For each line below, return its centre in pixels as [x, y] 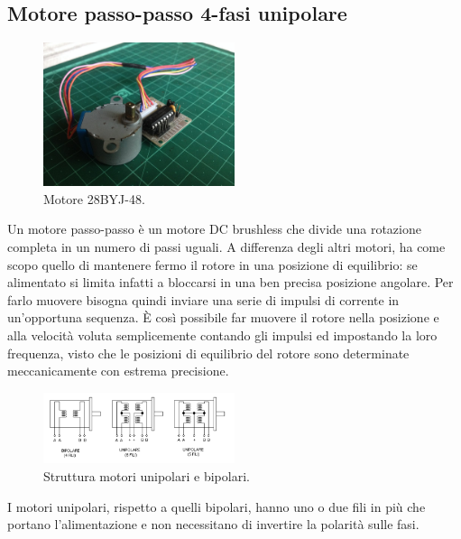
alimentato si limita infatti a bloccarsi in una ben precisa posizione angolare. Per [230, 282]
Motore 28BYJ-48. [94, 198]
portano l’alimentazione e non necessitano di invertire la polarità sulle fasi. [213, 524]
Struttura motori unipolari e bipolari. [147, 476]
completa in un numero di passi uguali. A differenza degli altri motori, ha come [226, 246]
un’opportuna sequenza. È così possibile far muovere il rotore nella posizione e [223, 317]
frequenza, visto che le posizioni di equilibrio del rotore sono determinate [208, 353]
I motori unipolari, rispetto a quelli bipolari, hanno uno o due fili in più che [217, 506]
